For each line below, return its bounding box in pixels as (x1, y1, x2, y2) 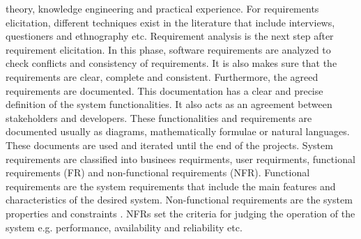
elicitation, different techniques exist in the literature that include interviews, (6, 15, 335, 29)
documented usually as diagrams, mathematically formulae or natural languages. (6, 124, 350, 139)
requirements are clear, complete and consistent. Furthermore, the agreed (6, 69, 318, 84)
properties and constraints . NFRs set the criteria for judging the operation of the (6, 206, 355, 220)
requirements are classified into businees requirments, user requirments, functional (6, 151, 355, 166)
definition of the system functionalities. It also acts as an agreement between (6, 97, 332, 111)
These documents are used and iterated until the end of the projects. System (6, 137, 333, 152)
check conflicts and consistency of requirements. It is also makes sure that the (6, 56, 337, 70)
